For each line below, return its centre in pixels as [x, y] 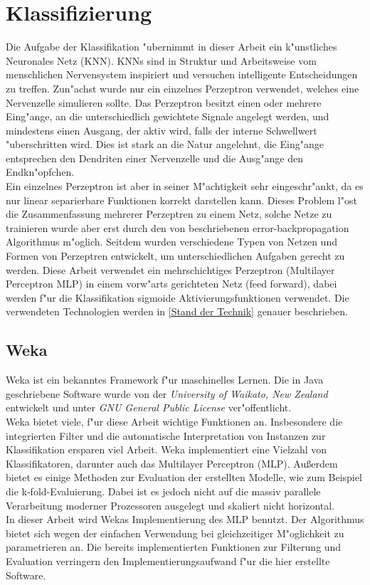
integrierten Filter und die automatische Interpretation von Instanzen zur [166, 435]
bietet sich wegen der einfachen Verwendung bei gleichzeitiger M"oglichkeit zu [175, 533]
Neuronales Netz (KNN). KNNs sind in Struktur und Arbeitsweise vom [161, 60]
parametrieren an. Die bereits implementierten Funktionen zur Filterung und [174, 547]
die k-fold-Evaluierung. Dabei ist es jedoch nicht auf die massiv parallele [163, 491]
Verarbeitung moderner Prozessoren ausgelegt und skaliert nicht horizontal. [170, 505]
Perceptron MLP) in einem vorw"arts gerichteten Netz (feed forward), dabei [171, 284]
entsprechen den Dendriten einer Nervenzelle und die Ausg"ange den [154, 158]
